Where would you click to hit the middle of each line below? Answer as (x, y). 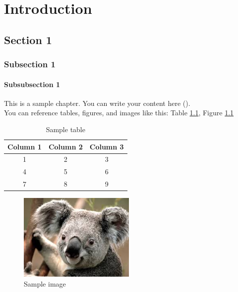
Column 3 (107, 146)
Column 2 (65, 146)
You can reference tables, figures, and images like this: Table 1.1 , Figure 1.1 (119, 113)
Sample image (45, 283)
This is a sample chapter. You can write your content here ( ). (97, 103)
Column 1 (25, 146)
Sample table (65, 129)
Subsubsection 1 (32, 84)
